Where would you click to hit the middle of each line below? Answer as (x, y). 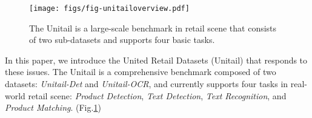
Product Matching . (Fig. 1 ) (53, 107)
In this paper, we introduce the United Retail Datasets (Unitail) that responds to (156, 60)
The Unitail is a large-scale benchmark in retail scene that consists (153, 28)
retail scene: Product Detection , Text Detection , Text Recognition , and (157, 95)
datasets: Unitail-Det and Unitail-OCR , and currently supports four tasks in (147, 84)
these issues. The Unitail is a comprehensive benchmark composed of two (141, 72)
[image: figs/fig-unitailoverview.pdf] (109, 8)
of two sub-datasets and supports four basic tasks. (122, 40)
